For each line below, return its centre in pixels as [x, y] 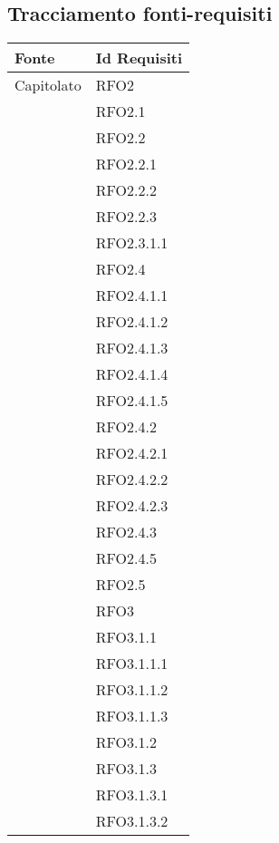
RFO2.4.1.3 [132, 348]
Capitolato [48, 85]
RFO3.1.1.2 [132, 690]
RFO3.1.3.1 [132, 795]
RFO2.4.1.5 [132, 401]
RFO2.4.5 [126, 558]
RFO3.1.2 [126, 742]
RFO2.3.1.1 [132, 243]
